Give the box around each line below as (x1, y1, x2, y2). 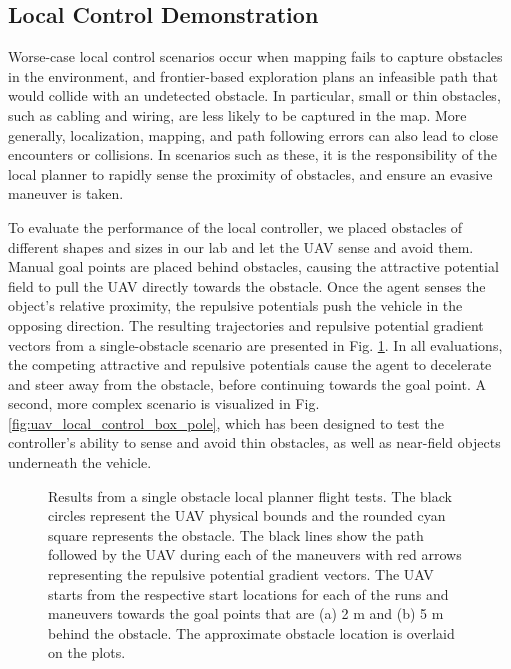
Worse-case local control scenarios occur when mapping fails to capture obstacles (8, 46, 503, 67)
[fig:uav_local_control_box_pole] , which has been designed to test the (8, 412, 444, 433)
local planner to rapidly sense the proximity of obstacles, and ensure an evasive (8, 163, 493, 184)
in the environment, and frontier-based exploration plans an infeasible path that (8, 65, 499, 86)
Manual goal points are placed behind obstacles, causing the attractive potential (8, 256, 499, 277)
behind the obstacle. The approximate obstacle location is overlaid (48, 622, 455, 643)
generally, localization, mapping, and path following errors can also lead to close (8, 124, 499, 145)
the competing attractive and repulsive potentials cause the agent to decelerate (8, 354, 492, 375)
